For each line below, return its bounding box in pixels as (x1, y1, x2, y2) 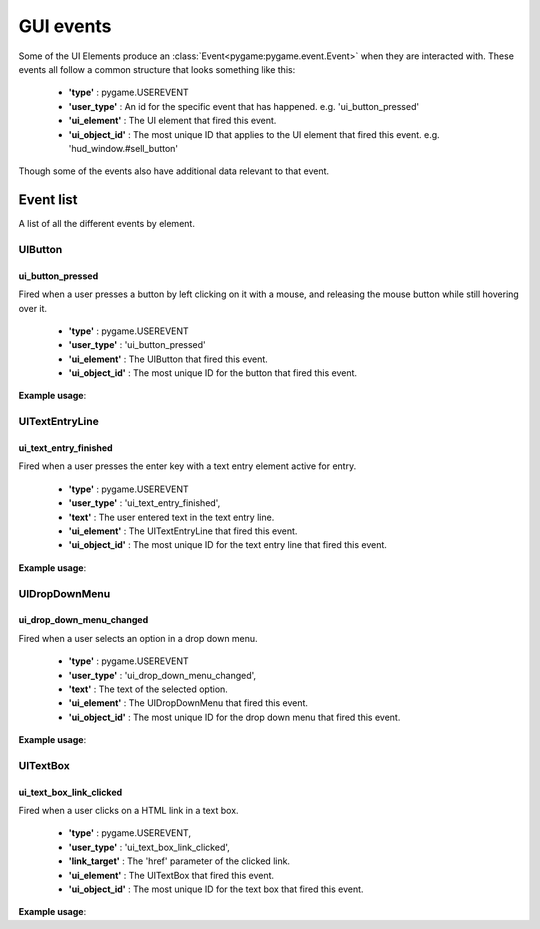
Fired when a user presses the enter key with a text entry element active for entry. (18, 460, 357, 472)
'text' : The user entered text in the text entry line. (68, 511, 275, 523)
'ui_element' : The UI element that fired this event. (68, 115, 277, 127)
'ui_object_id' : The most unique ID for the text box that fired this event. (68, 883, 364, 895)
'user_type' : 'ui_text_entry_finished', (68, 497, 221, 509)
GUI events (18, 15, 112, 37)
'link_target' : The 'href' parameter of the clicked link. (68, 855, 290, 867)
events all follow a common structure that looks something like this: (18, 63, 296, 75)
